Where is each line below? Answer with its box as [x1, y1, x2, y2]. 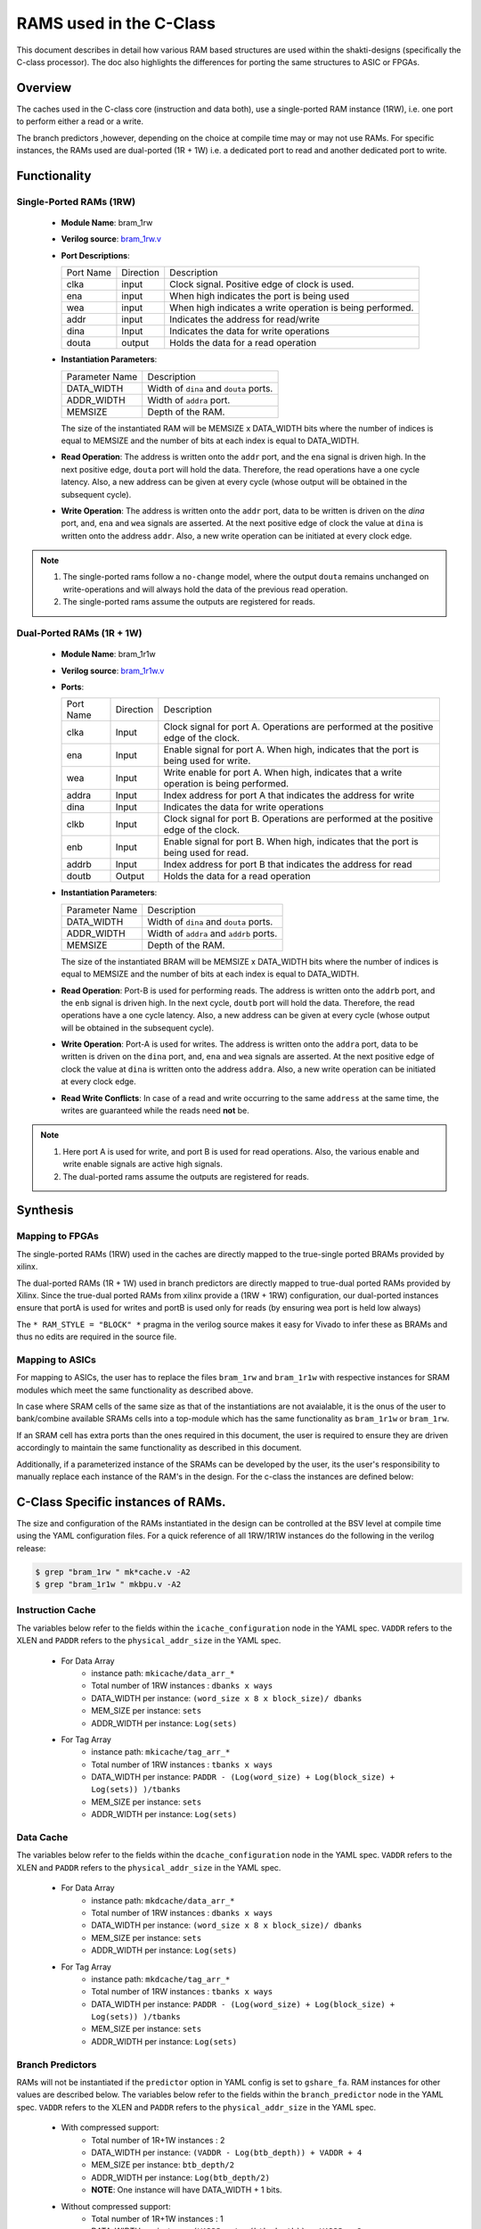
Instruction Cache [16, 1604, 97, 1616]
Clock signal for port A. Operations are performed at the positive [163, 720, 434, 733]
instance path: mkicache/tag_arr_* [91, 1747, 231, 1757]
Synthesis [16, 1203, 75, 1218]
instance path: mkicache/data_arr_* [91, 1667, 235, 1678]
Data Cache [16, 1831, 69, 1844]
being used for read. [163, 847, 249, 860]
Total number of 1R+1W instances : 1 [91, 2213, 224, 2224]
